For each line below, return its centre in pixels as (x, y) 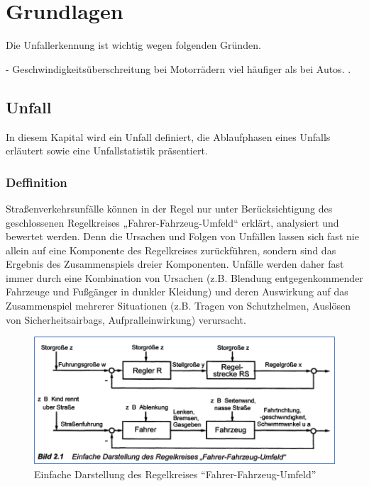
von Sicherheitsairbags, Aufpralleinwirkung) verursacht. (126, 319)
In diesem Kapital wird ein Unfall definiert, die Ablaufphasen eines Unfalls (168, 136)
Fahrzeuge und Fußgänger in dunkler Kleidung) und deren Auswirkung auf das (177, 292)
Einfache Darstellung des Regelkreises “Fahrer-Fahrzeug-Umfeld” (175, 474)
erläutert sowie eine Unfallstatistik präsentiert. (107, 151)
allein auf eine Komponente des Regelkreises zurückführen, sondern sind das (171, 250)
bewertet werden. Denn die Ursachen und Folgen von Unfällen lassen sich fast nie (182, 236)
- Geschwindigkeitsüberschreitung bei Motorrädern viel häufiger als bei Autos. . (178, 68)
